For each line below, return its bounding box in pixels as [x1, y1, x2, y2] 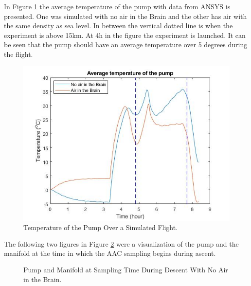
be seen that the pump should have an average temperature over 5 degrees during [4, 39, 248, 50]
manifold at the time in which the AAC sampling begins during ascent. [4, 248, 216, 258]
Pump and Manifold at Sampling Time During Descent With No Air [23, 264, 228, 274]
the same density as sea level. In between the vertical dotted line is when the [4, 20, 233, 31]
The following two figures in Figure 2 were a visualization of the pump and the [4, 238, 239, 249]
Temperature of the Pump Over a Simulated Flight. [23, 222, 178, 232]
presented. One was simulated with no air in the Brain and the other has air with [4, 11, 247, 21]
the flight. [4, 49, 33, 59]
